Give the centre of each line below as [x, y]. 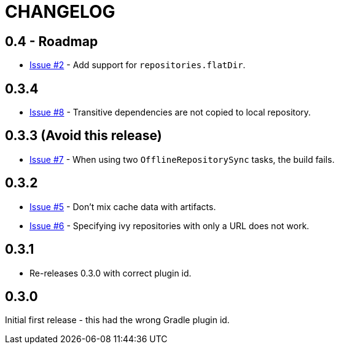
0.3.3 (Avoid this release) [84, 136]
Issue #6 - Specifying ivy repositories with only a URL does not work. [169, 225]
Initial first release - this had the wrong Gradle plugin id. [117, 320]
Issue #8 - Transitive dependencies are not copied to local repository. [170, 112]
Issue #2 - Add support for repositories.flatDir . [138, 65]
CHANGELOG [60, 12]
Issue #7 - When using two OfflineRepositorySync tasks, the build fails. [182, 159]
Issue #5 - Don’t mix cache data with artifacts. [123, 206]
